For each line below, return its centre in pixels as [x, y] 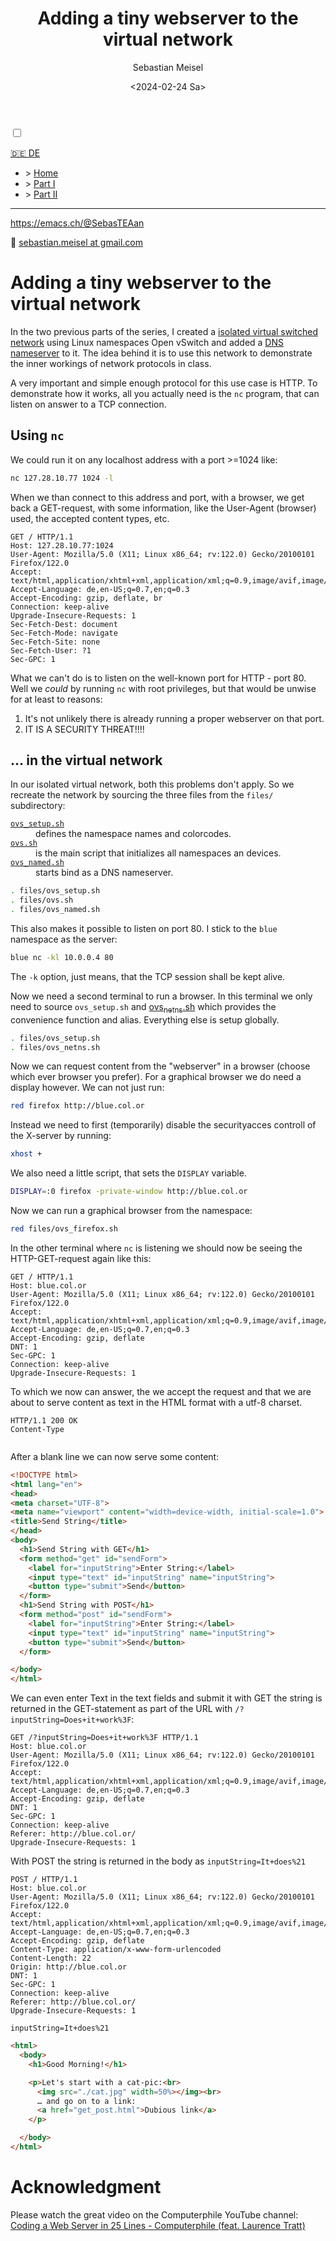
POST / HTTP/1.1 [44, 1880]
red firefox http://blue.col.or [77, 1106]
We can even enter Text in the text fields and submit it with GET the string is [166, 1698]
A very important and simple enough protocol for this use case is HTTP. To [164, 383]
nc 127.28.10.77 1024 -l [62, 478]
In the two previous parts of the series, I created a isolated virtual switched [164, 331]
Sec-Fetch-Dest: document [64, 624]
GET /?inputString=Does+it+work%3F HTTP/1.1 [104, 1738]
